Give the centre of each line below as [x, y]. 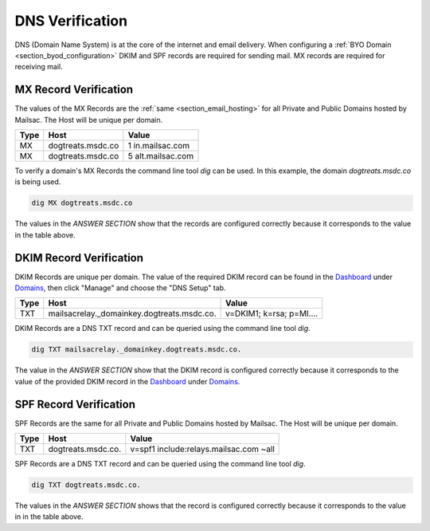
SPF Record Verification [75, 404]
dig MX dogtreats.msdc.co [82, 203]
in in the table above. [49, 517]
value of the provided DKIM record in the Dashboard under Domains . [127, 381]
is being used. [38, 182]
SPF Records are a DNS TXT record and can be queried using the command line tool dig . [160, 464]
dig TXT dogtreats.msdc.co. [86, 485]
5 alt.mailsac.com [161, 156]
